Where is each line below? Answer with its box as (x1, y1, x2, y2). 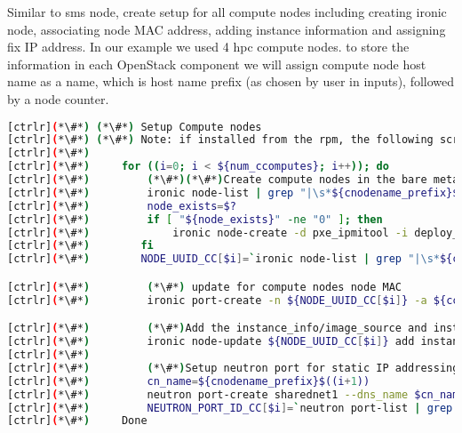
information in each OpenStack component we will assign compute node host (7, 54, 426, 73)
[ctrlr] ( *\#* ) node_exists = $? (7, 199, 236, 212)
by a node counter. (7, 89, 109, 108)
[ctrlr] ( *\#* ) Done (7, 414, 147, 428)
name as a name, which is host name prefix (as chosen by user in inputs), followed (7, 72, 455, 91)
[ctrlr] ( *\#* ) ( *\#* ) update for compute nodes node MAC (7, 280, 402, 293)
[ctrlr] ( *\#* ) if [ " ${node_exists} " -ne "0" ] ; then (7, 212, 383, 226)
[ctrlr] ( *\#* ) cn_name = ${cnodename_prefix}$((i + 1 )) (7, 374, 370, 388)
